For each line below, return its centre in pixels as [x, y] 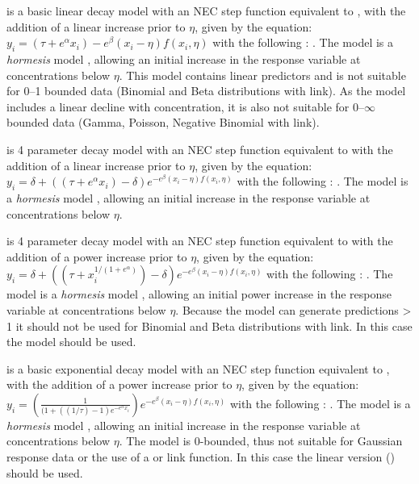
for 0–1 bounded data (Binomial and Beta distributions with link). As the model [206, 91]
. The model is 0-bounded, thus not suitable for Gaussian [261, 441]
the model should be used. [71, 342]
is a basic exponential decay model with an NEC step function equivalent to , [198, 368]
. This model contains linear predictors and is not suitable [262, 75]
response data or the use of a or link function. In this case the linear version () [201, 457]
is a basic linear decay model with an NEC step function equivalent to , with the [206, 10]
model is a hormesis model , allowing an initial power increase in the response [199, 294]
